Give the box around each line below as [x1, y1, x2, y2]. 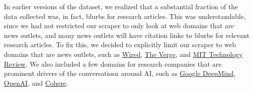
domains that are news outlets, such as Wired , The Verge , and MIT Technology [4, 49, 243, 59]
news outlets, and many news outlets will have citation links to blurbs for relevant [4, 30, 250, 40]
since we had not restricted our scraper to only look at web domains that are [4, 20, 234, 31]
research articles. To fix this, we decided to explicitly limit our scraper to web [4, 39, 236, 50]
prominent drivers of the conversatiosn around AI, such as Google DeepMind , [4, 68, 236, 78]
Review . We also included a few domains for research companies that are [4, 58, 222, 69]
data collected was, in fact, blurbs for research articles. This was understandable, [4, 11, 246, 21]
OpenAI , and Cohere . [4, 77, 68, 88]
